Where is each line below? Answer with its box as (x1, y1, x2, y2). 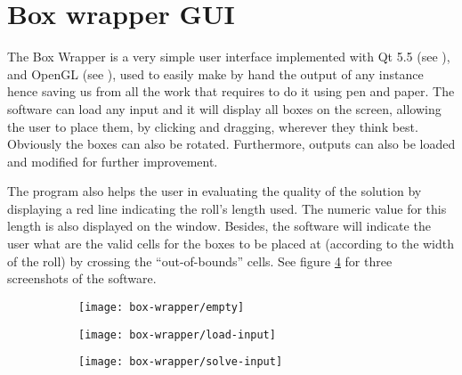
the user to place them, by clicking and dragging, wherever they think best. (7, 117, 418, 135)
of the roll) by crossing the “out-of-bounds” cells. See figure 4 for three (7, 251, 393, 270)
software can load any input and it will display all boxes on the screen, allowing (7, 99, 442, 118)
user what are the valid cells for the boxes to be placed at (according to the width (7, 234, 455, 253)
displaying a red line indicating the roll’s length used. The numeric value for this (7, 199, 447, 217)
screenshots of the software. (7, 269, 157, 288)
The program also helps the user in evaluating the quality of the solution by (7, 182, 422, 200)
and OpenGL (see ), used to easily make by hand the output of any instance (7, 64, 424, 83)
